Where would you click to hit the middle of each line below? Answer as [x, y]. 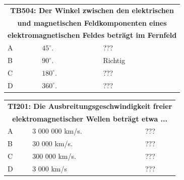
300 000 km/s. [54, 156]
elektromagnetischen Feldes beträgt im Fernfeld [92, 35]
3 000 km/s [50, 168]
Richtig [114, 60]
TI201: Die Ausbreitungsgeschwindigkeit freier [90, 106]
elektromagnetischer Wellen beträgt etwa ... [90, 118]
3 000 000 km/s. [57, 131]
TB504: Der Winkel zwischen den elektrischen [92, 10]
